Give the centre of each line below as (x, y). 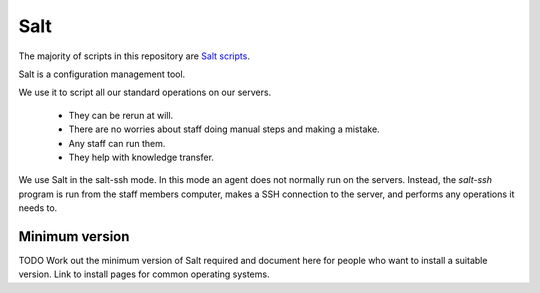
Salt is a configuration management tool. (102, 74)
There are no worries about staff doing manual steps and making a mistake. (224, 129)
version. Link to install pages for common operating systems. (144, 274)
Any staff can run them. (117, 143)
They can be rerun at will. (121, 115)
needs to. (38, 208)
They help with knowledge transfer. (141, 157)
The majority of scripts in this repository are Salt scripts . (134, 56)
